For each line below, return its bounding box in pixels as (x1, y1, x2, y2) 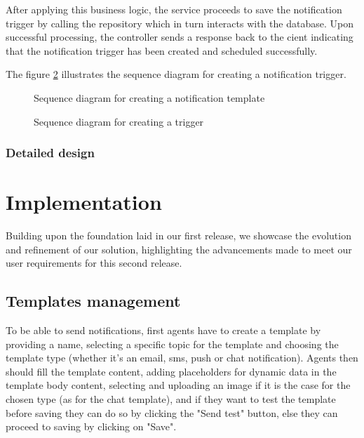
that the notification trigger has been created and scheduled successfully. (6, 43, 318, 58)
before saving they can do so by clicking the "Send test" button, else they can (6, 405, 338, 420)
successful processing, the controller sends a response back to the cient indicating (6, 29, 353, 44)
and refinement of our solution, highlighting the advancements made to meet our (6, 241, 352, 256)
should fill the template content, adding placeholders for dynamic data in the (6, 364, 337, 378)
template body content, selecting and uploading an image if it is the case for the (6, 378, 351, 392)
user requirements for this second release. (6, 255, 182, 270)
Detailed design (6, 144, 95, 161)
